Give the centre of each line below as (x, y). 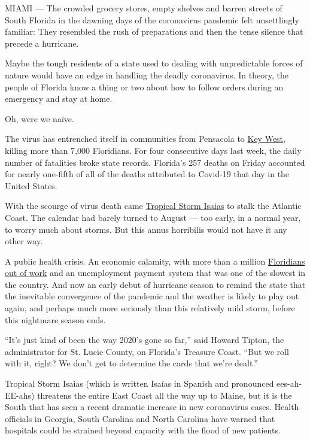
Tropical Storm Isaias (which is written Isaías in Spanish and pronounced (139, 383)
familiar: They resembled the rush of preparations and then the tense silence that (154, 31)
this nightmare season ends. (55, 319)
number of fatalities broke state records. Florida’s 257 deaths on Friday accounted (155, 162)
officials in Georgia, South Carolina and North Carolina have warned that (140, 418)
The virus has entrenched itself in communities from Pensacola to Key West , (145, 139)
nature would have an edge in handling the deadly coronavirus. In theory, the (147, 75)
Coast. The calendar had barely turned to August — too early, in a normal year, (153, 217)
